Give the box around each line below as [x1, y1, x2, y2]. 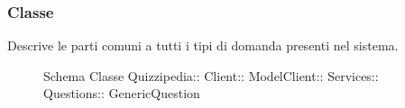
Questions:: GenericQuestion [43, 84, 200, 103]
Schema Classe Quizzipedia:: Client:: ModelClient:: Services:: [43, 66, 379, 85]
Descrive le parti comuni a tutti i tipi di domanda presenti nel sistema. [7, 36, 399, 55]
